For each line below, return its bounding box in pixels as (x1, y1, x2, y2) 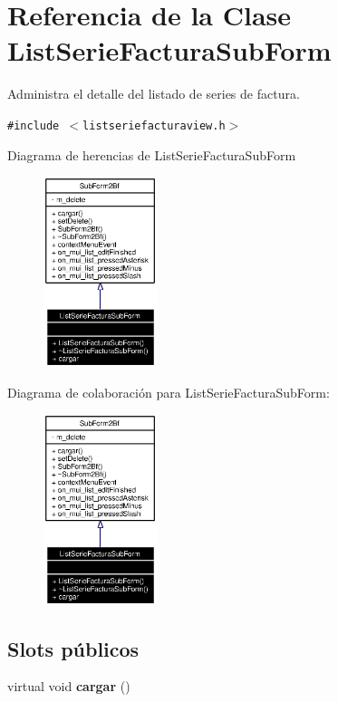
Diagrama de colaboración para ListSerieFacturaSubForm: (7, 382, 330, 401)
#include (7, 119, 60, 132)
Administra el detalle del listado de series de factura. (7, 84, 300, 103)
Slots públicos (7, 634, 140, 662)
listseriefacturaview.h (82, 119, 226, 132)
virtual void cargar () (7, 677, 130, 696)
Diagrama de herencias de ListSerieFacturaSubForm (7, 145, 296, 164)
